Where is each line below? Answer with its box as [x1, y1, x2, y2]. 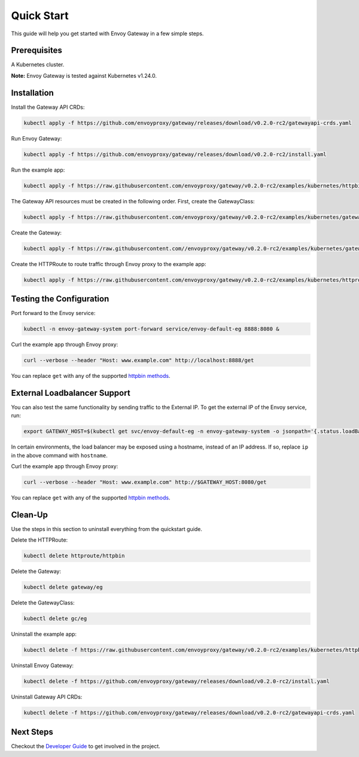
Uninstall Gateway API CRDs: [11, 694, 83, 701]
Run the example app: [11, 166, 65, 173]
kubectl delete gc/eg [23, 615, 87, 622]
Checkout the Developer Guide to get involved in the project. [11, 742, 161, 750]
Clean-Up [11, 509, 48, 520]
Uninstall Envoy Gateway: [11, 662, 74, 669]
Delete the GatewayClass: [11, 599, 75, 606]
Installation [11, 87, 54, 98]
